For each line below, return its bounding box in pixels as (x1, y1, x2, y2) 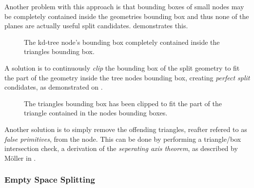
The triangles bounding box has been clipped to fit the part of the (24, 98, 222, 108)
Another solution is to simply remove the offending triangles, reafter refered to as (4, 124, 247, 134)
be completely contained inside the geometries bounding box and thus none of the (4, 11, 249, 21)
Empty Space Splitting (4, 173, 95, 186)
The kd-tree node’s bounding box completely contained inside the (24, 37, 220, 47)
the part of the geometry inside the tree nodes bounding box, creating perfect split (4, 72, 250, 82)
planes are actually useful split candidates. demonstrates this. (4, 20, 188, 31)
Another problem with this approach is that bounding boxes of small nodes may (4, 1, 244, 11)
